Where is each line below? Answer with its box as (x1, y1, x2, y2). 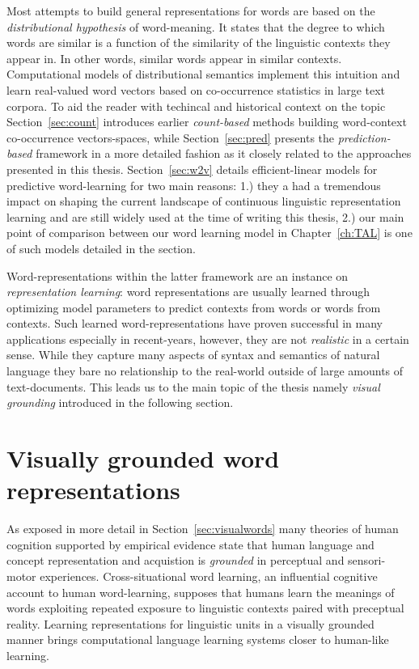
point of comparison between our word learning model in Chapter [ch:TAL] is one (6, 224, 413, 241)
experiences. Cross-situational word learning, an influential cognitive (40, 567, 378, 584)
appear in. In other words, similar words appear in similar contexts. (6, 49, 342, 66)
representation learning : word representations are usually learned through (6, 283, 370, 300)
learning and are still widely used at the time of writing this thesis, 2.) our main (6, 208, 404, 225)
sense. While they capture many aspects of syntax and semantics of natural (6, 346, 380, 363)
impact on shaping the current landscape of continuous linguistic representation (6, 193, 401, 210)
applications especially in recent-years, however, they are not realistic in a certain (6, 330, 409, 347)
